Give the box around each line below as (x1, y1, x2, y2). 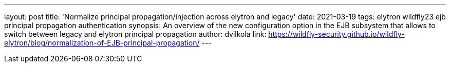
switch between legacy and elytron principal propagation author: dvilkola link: (4, 30, 267, 38)
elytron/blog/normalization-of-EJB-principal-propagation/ (4, 38, 200, 47)
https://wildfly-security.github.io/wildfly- (268, 30, 405, 38)
